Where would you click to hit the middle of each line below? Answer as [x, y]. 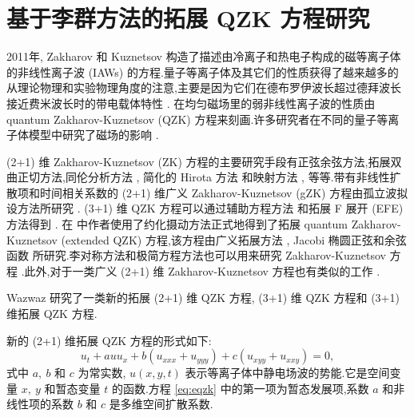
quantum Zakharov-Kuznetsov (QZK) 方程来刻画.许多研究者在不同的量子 [192, 119]
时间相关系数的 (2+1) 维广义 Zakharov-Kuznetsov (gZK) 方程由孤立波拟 [224, 192]
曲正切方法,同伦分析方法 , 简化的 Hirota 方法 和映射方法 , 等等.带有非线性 [198, 177]
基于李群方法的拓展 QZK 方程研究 [188, 18]
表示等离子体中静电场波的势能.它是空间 [287, 373]
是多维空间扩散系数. [161, 404]
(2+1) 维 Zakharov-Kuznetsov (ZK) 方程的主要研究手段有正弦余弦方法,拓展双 [204, 161]
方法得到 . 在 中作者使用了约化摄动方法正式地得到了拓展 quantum [177, 224]
